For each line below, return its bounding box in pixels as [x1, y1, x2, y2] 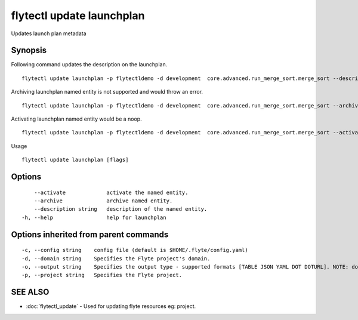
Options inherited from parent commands [11, 229, 169, 239]
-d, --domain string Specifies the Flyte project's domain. [21, 255, 211, 262]
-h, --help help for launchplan [21, 214, 166, 221]
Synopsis [11, 45, 47, 56]
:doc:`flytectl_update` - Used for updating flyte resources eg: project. [26, 303, 196, 310]
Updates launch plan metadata [11, 30, 87, 37]
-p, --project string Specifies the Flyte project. [21, 272, 182, 279]
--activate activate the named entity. [33, 189, 189, 196]
